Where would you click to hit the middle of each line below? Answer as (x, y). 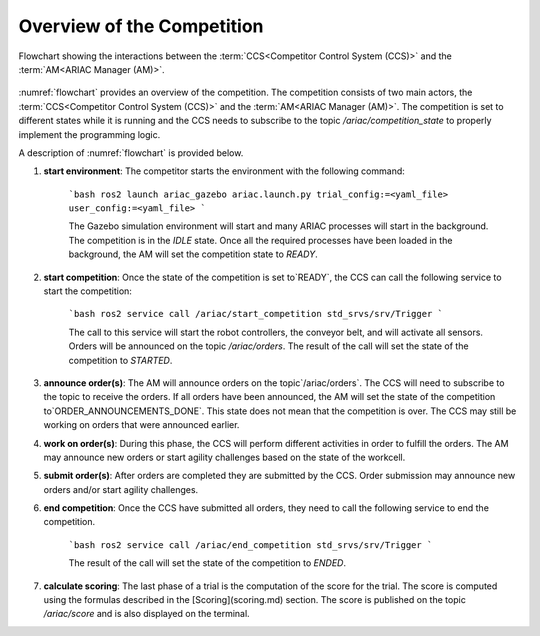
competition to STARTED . (120, 360)
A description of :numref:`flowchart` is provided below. (131, 152)
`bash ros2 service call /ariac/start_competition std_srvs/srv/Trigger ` (256, 314)
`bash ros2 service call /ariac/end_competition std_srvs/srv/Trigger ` (250, 544)
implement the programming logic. (89, 134)
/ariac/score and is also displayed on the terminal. (146, 614)
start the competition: (87, 291)
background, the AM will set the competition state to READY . (193, 254)
